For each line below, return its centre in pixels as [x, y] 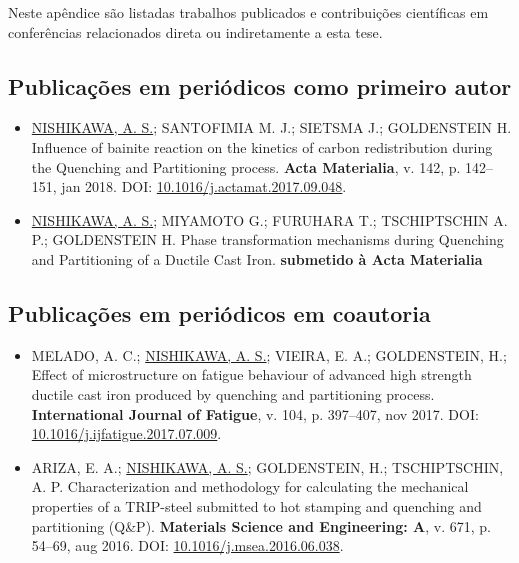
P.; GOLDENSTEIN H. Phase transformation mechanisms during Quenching [267, 239]
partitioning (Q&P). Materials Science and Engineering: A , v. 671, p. [261, 525]
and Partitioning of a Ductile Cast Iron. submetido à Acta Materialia [257, 258]
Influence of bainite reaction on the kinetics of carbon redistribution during [262, 146]
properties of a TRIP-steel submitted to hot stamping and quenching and [256, 505]
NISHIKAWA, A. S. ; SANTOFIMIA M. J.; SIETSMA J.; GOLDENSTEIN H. [271, 127]
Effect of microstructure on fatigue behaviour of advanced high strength [251, 374]
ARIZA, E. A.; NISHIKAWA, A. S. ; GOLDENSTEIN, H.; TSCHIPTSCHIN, [267, 466]
